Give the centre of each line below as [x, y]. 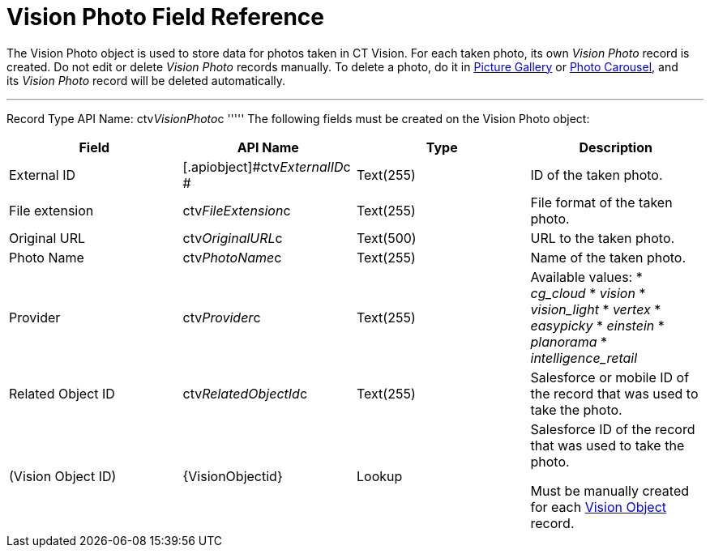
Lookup [380, 476]
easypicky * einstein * [597, 325]
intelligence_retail [584, 358]
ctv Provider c [222, 317]
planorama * [569, 341]
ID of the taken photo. [597, 175]
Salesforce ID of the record [613, 429]
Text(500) [387, 238]
